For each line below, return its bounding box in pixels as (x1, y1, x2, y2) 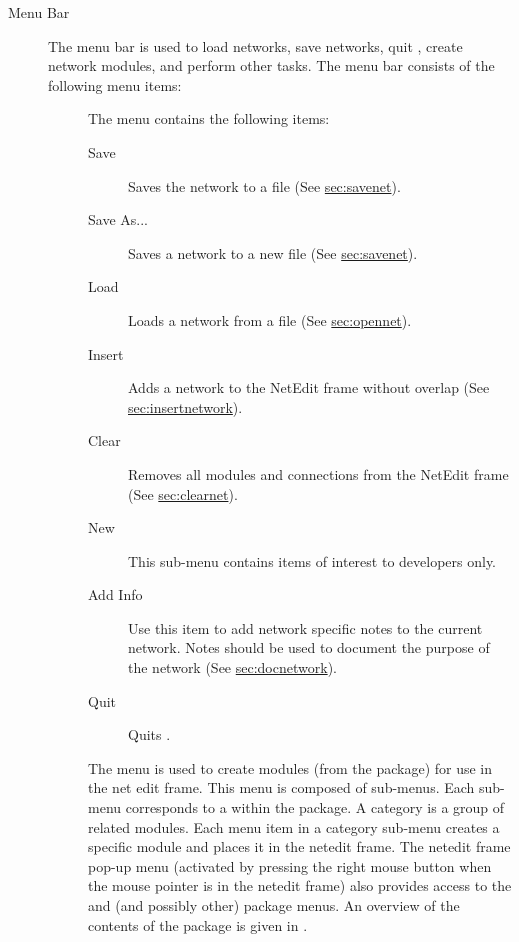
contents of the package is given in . (88, 914, 308, 935)
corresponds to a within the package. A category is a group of (125, 797, 505, 818)
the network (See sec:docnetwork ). (128, 657, 337, 678)
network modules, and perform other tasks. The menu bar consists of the (48, 55, 495, 76)
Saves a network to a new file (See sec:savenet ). (128, 242, 418, 263)
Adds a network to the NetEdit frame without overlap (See (128, 377, 490, 398)
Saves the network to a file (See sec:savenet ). (128, 175, 401, 196)
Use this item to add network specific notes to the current (128, 617, 483, 638)
